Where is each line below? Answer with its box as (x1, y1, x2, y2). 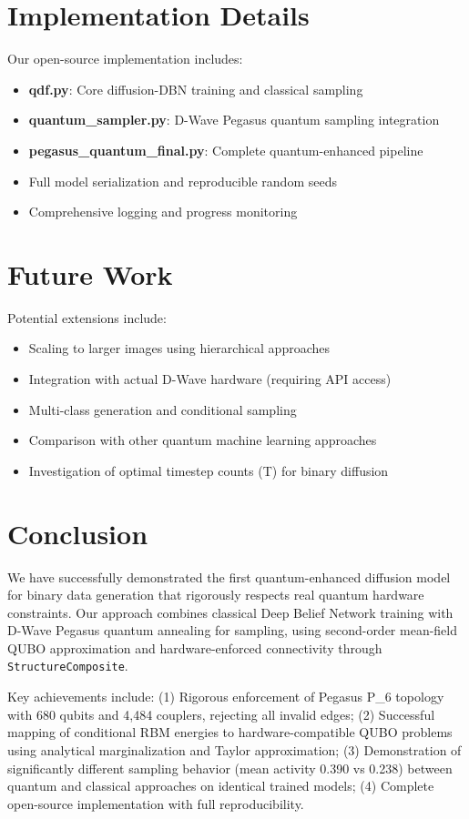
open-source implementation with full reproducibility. (7, 794, 304, 813)
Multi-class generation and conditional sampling (28, 399, 297, 419)
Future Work (7, 255, 173, 292)
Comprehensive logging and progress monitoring (28, 202, 298, 221)
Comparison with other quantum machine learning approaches (28, 430, 377, 450)
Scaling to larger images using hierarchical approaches (28, 339, 330, 358)
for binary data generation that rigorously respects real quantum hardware (7, 585, 424, 604)
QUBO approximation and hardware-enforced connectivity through (7, 638, 382, 657)
